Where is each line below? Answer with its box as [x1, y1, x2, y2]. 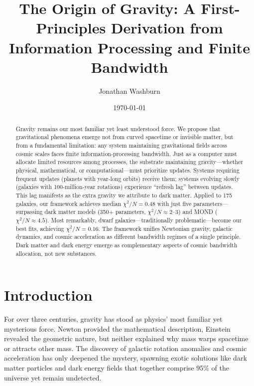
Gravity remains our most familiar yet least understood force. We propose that [15, 124, 221, 133]
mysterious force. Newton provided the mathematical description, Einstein [4, 323, 231, 334]
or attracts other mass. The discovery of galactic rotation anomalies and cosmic [4, 343, 247, 353]
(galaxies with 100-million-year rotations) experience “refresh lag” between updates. [15, 183, 233, 191]
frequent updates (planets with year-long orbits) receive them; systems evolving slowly [15, 174, 240, 183]
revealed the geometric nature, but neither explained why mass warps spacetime [4, 333, 249, 344]
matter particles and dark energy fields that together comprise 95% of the [4, 363, 229, 373]
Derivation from [111, 17, 223, 38]
